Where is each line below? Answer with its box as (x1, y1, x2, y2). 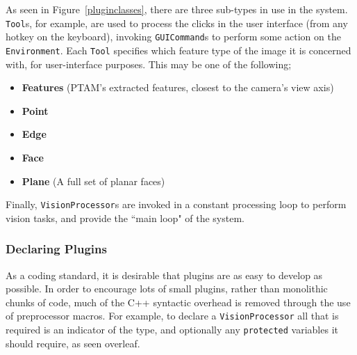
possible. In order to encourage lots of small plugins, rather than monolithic (6, 281, 328, 296)
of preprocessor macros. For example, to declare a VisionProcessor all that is (6, 308, 339, 323)
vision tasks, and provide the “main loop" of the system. (6, 210, 244, 225)
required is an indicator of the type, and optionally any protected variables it (6, 322, 338, 337)
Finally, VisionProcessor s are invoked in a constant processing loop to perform (6, 197, 347, 212)
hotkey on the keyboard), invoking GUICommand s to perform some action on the (6, 29, 341, 44)
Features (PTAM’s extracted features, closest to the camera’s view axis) (22, 80, 334, 95)
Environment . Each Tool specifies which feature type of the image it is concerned (6, 42, 351, 57)
